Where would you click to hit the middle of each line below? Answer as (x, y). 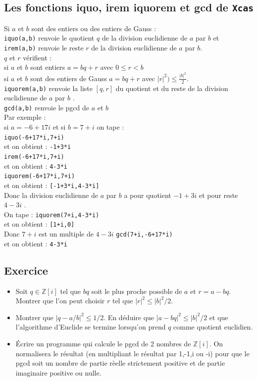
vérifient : (37, 57)
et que (219, 317)
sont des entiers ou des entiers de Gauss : (94, 28)
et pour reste (218, 195)
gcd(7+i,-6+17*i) (144, 235)
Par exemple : (25, 117)
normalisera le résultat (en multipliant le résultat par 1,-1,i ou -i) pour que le (132, 353)
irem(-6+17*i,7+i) (34, 157)
